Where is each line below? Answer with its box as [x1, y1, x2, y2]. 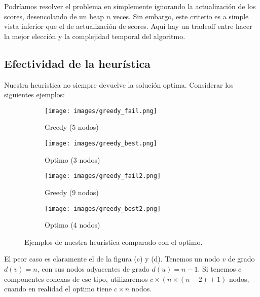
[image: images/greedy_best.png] [45, 140, 157, 147]
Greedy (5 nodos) [45, 122, 99, 132]
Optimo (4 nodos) [45, 219, 100, 230]
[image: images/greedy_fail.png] [45, 107, 157, 115]
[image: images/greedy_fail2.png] [45, 172, 161, 180]
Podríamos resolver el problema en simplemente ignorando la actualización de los [4, 1, 256, 11]
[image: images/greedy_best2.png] [45, 205, 161, 212]
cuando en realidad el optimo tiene [4, 283, 112, 294]
